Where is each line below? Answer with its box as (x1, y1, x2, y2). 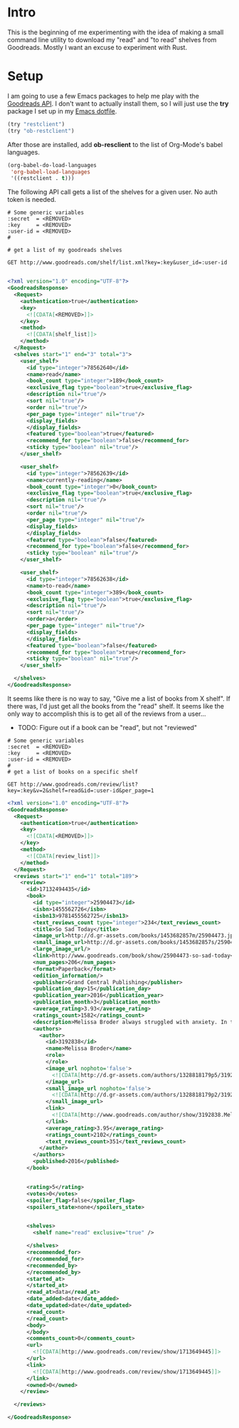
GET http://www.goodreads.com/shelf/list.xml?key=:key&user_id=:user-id (7, 259, 228, 266)
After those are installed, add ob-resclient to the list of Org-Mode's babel (7, 140, 223, 148)
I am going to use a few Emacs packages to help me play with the (7, 91, 199, 100)
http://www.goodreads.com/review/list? (20, 781, 139, 788)
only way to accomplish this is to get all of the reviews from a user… (7, 709, 206, 718)
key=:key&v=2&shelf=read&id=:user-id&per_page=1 (7, 786, 154, 794)
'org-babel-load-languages (10, 168, 91, 176)
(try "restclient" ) (7, 121, 65, 128)
